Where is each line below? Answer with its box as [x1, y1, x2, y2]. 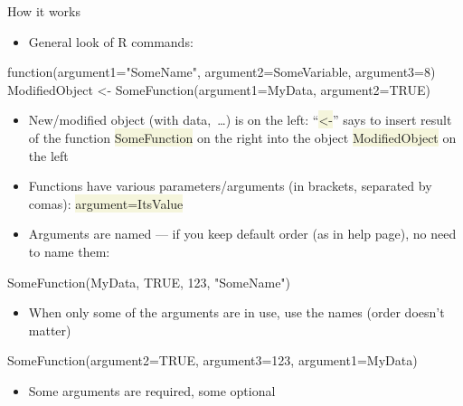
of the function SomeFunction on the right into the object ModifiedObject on [28, 127, 457, 146]
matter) [28, 320, 71, 339]
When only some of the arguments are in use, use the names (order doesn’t [28, 303, 445, 322]
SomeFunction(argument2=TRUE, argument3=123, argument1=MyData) [7, 351, 418, 370]
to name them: [28, 241, 110, 260]
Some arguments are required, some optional [28, 381, 276, 400]
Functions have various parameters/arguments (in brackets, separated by [28, 176, 432, 195]
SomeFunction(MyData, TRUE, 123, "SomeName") [7, 272, 291, 291]
